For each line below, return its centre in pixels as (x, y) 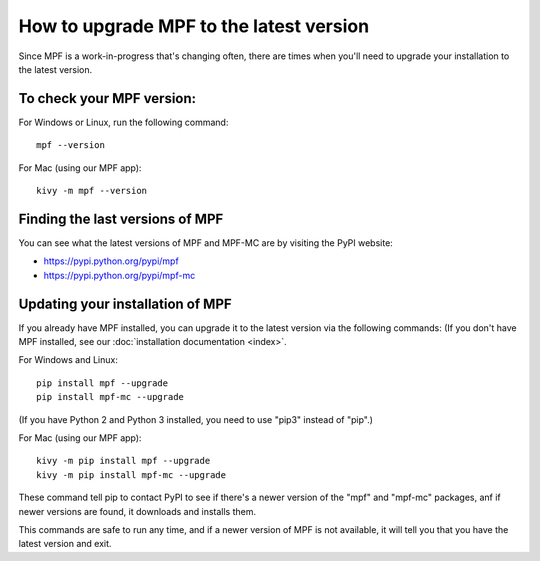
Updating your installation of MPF (125, 303)
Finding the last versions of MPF (121, 218)
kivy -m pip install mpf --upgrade (123, 461)
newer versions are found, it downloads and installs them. (137, 511)
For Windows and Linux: (68, 360)
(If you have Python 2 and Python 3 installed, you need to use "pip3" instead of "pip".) (196, 419)
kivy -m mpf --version (92, 191)
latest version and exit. (65, 544)
